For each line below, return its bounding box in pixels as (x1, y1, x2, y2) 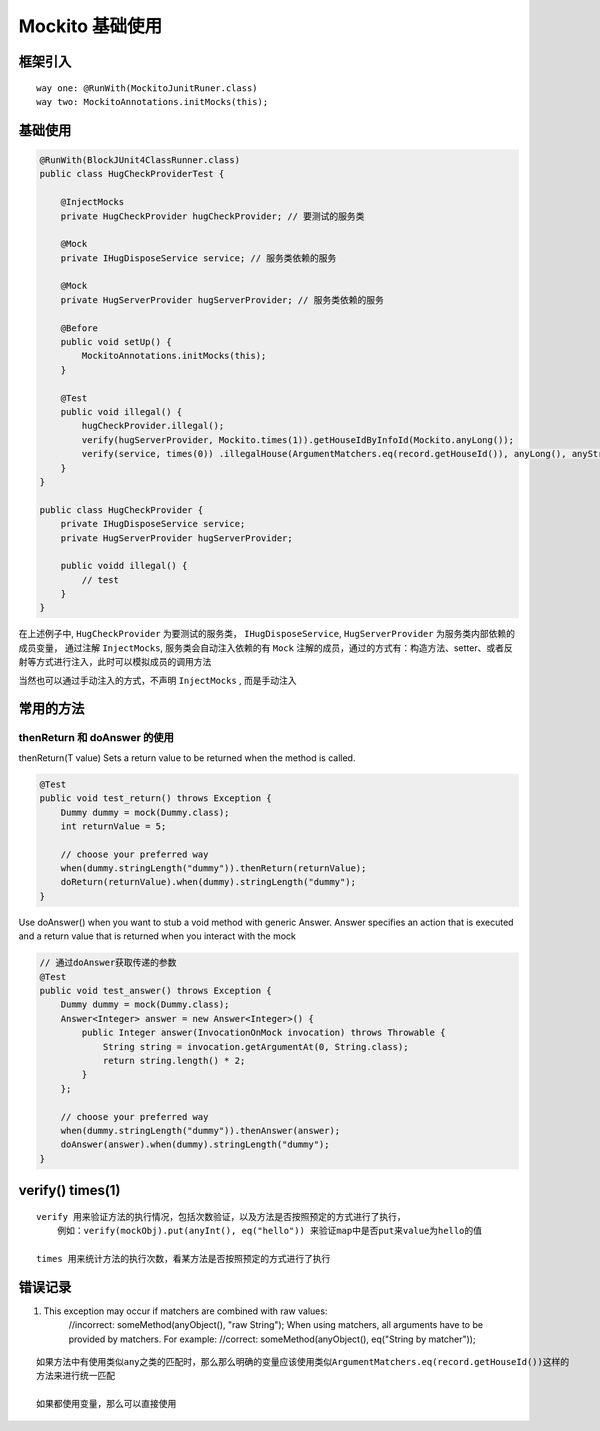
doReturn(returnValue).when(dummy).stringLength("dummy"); (60, 876, 357, 888)
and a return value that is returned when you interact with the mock (18, 930, 297, 942)
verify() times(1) (18, 1182, 121, 1199)
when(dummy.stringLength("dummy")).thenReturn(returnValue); (60, 863, 367, 874)
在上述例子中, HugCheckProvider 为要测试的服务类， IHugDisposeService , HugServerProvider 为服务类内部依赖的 (18, 628, 515, 640)
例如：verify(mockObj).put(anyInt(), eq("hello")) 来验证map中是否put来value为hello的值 (56, 1225, 483, 1237)
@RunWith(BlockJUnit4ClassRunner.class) (39, 154, 240, 165)
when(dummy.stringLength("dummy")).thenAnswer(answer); (60, 1125, 341, 1136)
